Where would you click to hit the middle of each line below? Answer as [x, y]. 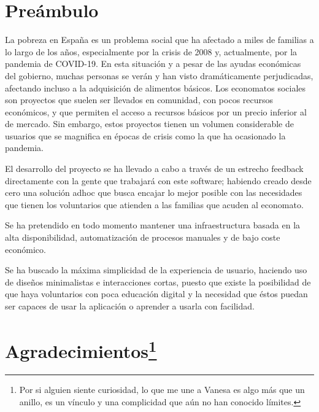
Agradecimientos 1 [81, 349]
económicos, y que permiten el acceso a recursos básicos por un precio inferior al [156, 111]
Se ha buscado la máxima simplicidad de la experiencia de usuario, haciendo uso [156, 270]
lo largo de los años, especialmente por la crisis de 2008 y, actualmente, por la [151, 51]
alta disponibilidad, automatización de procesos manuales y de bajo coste [143, 237]
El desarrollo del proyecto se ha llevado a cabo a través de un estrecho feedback [154, 169]
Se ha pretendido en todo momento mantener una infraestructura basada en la [153, 225]
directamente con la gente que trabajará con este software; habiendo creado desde [158, 180]
